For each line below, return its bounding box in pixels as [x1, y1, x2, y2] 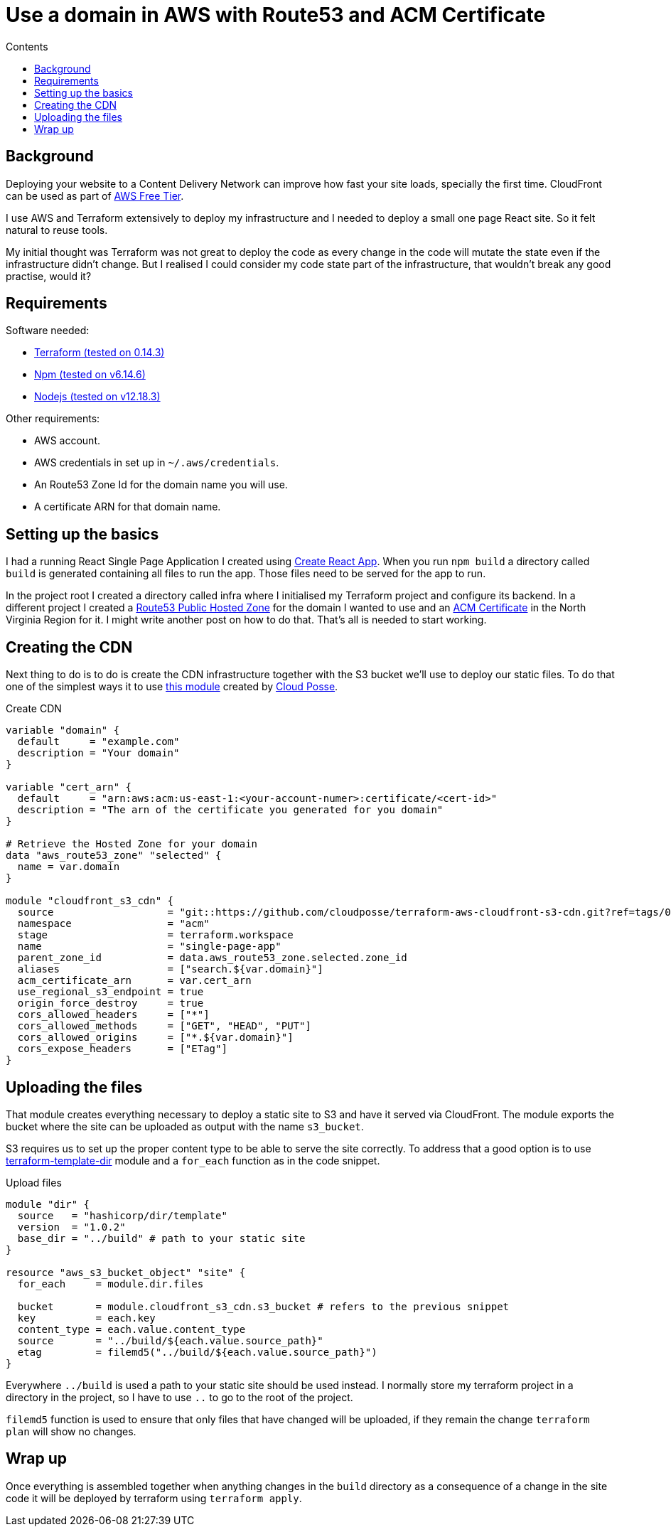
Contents [6, 40, 48, 53]
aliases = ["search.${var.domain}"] [17, 963, 323, 975]
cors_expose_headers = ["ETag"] [17, 1043, 227, 1055]
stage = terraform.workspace [17, 929, 294, 941]
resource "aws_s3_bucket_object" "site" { [6, 1266, 246, 1278]
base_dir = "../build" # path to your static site [17, 1232, 306, 1244]
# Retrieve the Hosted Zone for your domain [6, 838, 258, 850]
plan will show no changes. [6, 1425, 136, 1437]
